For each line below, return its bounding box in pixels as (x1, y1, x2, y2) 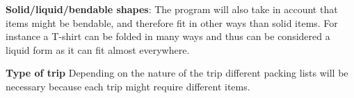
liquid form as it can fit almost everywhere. (6, 42, 190, 57)
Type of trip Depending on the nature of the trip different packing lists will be (6, 66, 348, 80)
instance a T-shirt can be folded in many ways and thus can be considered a (6, 29, 330, 43)
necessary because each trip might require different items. (6, 79, 250, 93)
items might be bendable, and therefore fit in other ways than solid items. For (6, 15, 338, 30)
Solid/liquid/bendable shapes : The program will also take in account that (6, 2, 338, 16)
